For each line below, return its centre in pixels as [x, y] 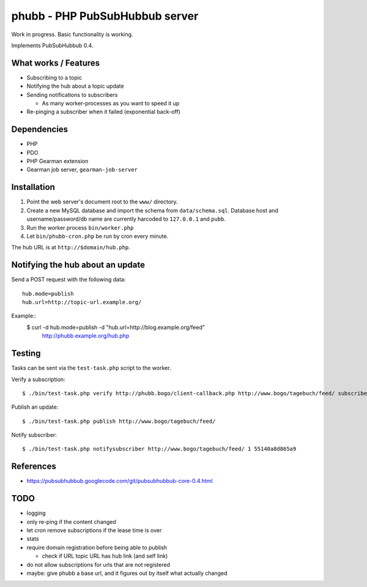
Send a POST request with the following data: [69, 279]
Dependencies [40, 130]
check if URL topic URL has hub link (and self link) [105, 556]
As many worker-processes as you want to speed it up [111, 104]
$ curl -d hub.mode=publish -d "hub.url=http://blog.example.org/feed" [116, 327]
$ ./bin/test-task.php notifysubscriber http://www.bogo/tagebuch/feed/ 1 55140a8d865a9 [159, 449]
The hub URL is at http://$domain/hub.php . [71, 248]
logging [36, 513]
